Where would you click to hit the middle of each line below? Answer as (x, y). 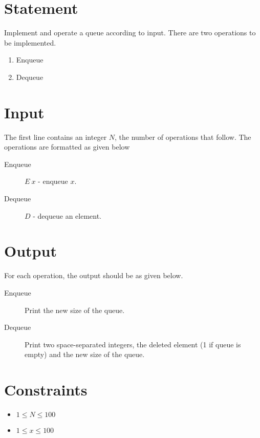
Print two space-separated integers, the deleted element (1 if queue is (133, 344)
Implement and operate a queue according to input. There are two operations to (130, 33)
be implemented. (30, 42)
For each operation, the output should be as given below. (94, 275)
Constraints (46, 390)
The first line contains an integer (56, 137)
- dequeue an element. (67, 215)
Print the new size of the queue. (75, 310)
